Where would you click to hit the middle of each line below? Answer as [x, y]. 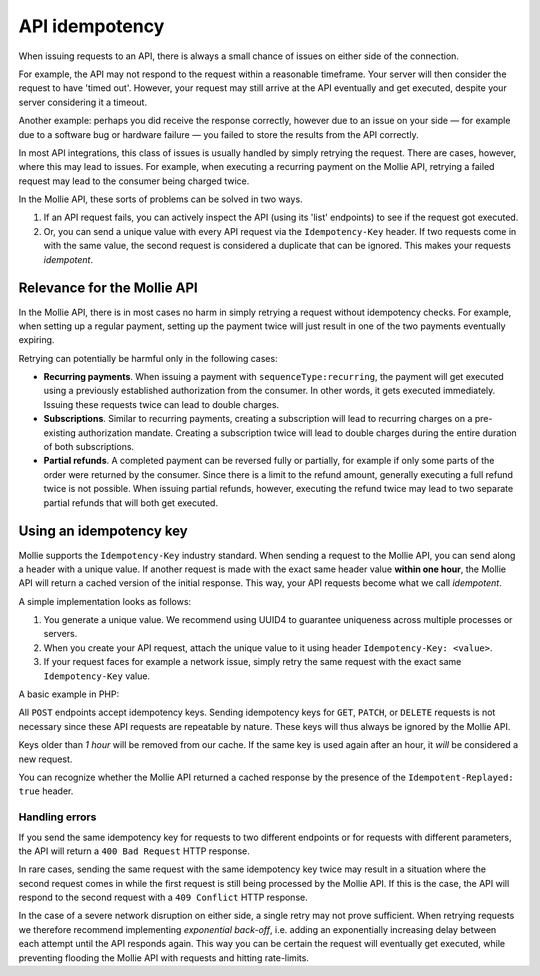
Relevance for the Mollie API [108, 288]
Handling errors [57, 817]
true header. [46, 791]
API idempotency [91, 26]
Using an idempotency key [103, 531]
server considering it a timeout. [83, 102]
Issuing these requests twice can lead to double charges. [161, 404]
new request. [45, 759]
